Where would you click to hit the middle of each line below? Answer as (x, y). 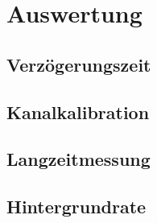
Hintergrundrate (76, 206)
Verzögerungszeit (79, 64)
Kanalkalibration (78, 111)
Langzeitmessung (78, 159)
